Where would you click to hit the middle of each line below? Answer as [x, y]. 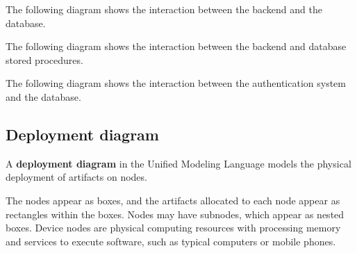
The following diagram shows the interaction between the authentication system [176, 83]
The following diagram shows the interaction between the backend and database [176, 46]
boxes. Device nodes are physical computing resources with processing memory [173, 228]
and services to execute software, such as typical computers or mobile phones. [171, 241]
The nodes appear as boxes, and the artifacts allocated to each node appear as [173, 200]
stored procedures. [44, 59]
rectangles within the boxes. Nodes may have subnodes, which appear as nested [175, 214]
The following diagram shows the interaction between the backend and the [164, 9]
